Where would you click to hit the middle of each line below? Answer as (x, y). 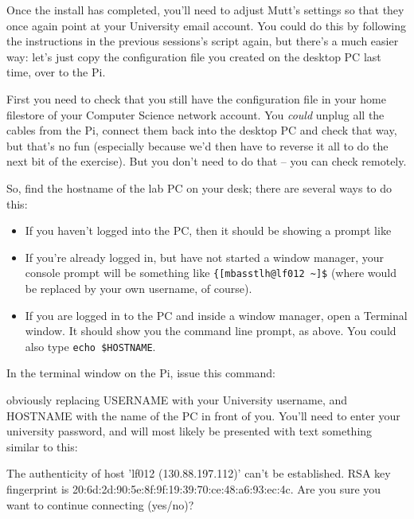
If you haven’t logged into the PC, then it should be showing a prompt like (208, 230)
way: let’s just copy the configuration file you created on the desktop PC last (194, 56)
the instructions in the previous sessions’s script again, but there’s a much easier (203, 41)
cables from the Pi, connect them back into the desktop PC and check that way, (202, 130)
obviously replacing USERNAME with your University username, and (177, 400)
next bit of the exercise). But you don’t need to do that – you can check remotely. (207, 161)
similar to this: (42, 446)
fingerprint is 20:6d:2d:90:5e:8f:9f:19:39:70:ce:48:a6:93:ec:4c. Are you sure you (194, 488)
